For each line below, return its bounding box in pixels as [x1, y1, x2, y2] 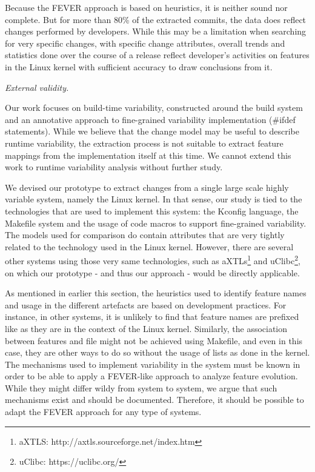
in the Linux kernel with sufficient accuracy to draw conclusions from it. [5, 60, 273, 73]
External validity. [5, 81, 69, 93]
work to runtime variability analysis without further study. [5, 161, 223, 173]
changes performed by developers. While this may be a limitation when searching [5, 25, 307, 38]
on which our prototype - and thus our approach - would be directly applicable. [5, 266, 300, 279]
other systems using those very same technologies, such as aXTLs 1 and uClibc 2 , [5, 253, 300, 267]
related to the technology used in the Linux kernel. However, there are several [5, 240, 294, 253]
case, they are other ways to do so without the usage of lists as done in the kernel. [5, 346, 310, 359]
